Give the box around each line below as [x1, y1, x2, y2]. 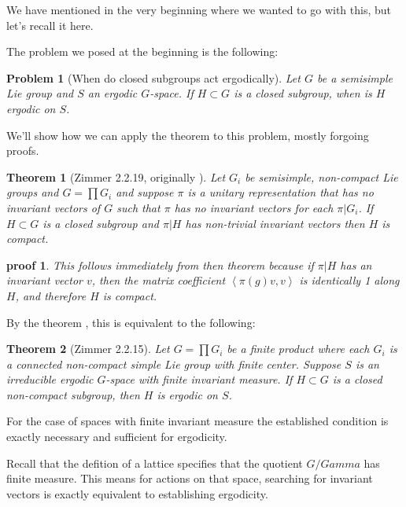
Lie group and [6, 85, 74, 101]
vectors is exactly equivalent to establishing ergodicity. [6, 485, 268, 501]
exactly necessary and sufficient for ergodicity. [6, 428, 227, 445]
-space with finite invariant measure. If [105, 371, 293, 388]
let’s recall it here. [6, 17, 94, 33]
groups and [6, 184, 59, 200]
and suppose [116, 184, 174, 200]
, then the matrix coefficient [91, 272, 226, 288]
